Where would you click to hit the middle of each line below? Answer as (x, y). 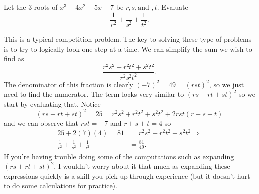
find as (14, 58)
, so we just (226, 84)
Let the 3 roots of (31, 7)
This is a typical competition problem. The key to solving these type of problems (128, 39)
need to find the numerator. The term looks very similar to (94, 94)
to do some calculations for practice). (61, 185)
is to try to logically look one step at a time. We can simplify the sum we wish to (128, 48)
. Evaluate (173, 7)
